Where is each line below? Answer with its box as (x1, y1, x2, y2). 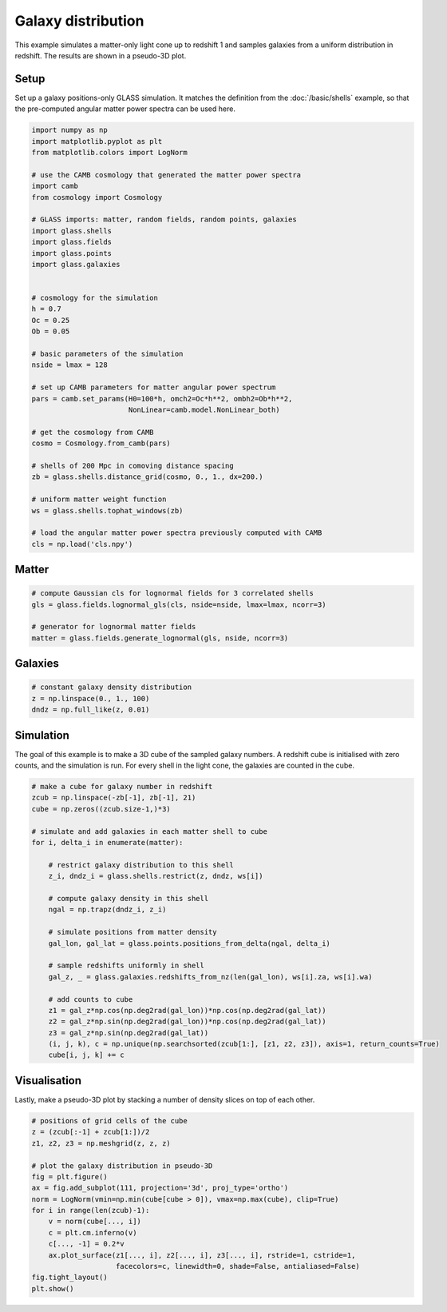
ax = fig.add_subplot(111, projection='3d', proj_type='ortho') (31, 1183, 289, 1193)
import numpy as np (31, 126, 108, 135)
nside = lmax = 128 (31, 361, 108, 369)
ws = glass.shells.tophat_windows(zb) (31, 506, 184, 515)
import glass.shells (31, 226, 112, 235)
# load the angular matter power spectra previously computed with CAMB (31, 528, 322, 537)
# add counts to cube (48, 995, 133, 1003)
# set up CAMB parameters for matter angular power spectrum (31, 383, 276, 392)
